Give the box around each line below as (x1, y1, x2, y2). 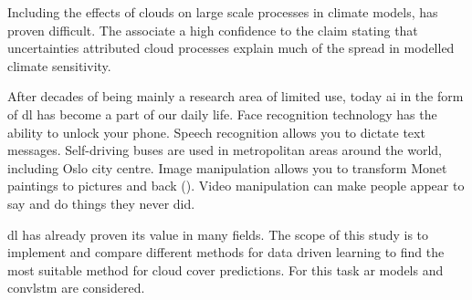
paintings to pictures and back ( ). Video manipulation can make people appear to (7, 176, 465, 195)
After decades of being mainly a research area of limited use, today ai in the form (7, 87, 464, 106)
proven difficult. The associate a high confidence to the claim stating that (7, 20, 418, 39)
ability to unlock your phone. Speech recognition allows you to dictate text (7, 122, 425, 141)
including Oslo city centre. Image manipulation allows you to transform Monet (7, 158, 447, 177)
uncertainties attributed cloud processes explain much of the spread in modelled (7, 38, 455, 57)
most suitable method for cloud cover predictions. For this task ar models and (7, 260, 444, 279)
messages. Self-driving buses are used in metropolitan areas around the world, (7, 140, 442, 160)
